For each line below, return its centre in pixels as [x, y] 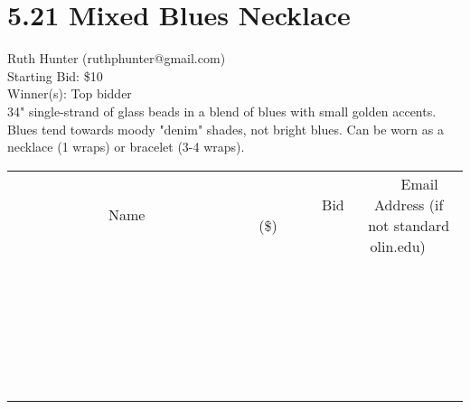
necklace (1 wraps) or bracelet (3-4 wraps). [126, 147]
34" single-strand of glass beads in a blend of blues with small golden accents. [222, 111]
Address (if [409, 204]
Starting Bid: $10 [55, 75]
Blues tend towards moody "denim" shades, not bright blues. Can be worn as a [226, 129]
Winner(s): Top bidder [70, 93]
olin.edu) [398, 246]
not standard [409, 225]
